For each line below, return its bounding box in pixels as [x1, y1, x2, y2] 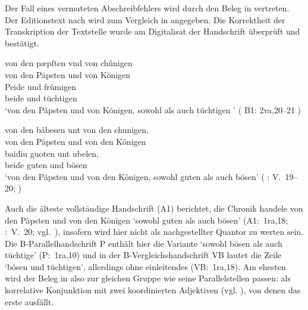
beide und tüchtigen [5, 92, 77, 104]
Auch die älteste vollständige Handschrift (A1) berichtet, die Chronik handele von [5, 201, 303, 214]
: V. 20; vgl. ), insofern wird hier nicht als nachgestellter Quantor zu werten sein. [5, 225, 304, 238]
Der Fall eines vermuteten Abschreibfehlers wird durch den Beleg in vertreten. [5, 2, 290, 14]
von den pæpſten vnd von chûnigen [5, 57, 133, 69]
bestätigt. [5, 36, 40, 49]
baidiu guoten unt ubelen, [5, 147, 99, 159]
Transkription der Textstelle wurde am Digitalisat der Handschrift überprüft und [5, 25, 300, 38]
